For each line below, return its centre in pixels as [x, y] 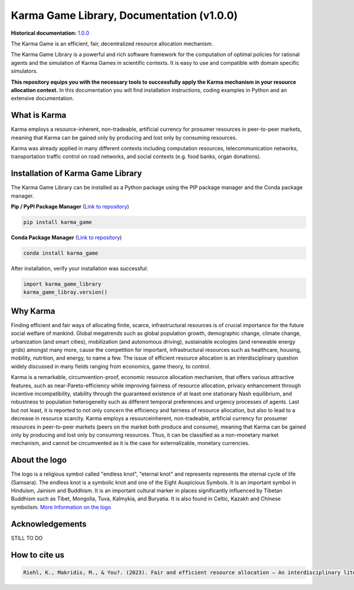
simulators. [24, 71]
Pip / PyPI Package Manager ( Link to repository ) [70, 207]
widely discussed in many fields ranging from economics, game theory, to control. [111, 366]
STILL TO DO [27, 538]
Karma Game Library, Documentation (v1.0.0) [124, 15]
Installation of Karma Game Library [76, 174]
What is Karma [39, 115]
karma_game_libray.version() [65, 292]
